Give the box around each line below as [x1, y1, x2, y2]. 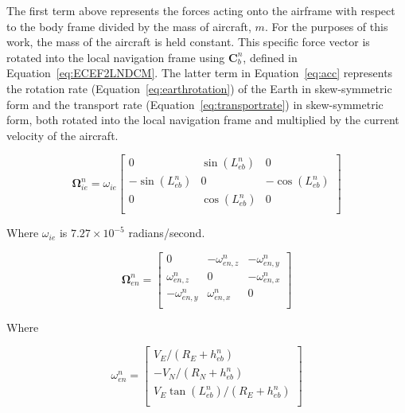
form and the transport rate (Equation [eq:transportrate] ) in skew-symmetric [6, 95, 384, 112]
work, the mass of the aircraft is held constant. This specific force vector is [6, 33, 370, 50]
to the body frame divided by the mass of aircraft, [6, 18, 251, 34]
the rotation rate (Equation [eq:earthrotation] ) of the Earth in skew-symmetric [6, 80, 392, 96]
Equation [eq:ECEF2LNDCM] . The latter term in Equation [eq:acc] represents [6, 64, 393, 81]
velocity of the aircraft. [6, 127, 119, 143]
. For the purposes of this [264, 18, 388, 34]
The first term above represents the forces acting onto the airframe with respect [6, 2, 395, 18]
